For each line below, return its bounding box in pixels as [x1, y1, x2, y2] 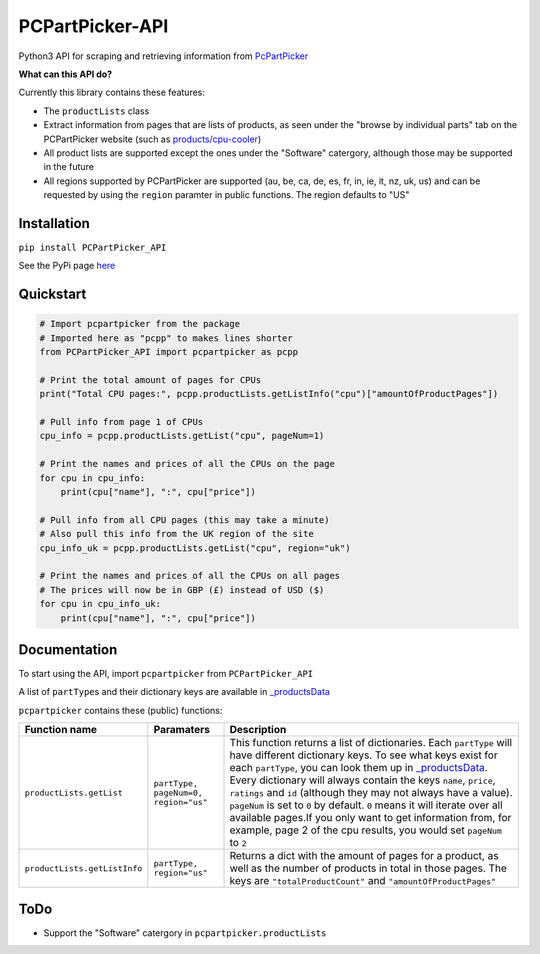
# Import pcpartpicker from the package [39, 318, 240, 330]
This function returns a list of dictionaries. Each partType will [229, 736, 513, 750]
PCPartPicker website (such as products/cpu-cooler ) [43, 133, 262, 145]
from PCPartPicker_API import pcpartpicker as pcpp [39, 346, 299, 358]
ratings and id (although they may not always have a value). [229, 786, 514, 800]
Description [229, 723, 287, 737]
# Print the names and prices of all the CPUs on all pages [39, 570, 341, 582]
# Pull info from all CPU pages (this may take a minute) [39, 514, 330, 525]
